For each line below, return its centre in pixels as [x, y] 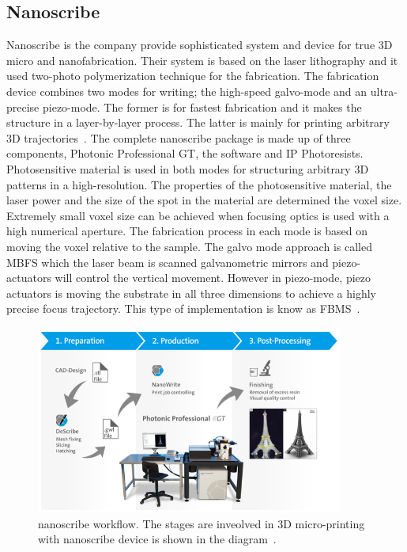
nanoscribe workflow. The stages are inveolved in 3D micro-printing [202, 523]
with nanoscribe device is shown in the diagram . [157, 539]
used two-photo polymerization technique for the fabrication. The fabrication [193, 76]
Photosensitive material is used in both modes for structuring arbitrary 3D [188, 168]
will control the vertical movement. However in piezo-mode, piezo [213, 278]
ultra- [384, 91]
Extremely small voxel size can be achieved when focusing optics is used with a [198, 215]
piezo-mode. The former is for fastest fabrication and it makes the [202, 107]
